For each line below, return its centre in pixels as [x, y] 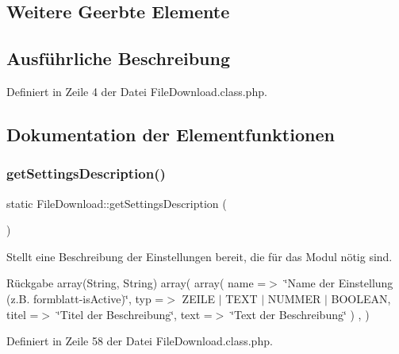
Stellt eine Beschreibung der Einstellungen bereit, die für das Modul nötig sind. [199, 256]
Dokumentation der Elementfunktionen [171, 134]
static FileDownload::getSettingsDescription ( [117, 203]
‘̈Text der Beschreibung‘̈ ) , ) [300, 314]
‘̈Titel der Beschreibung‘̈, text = [134, 314]
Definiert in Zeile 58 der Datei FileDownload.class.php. [140, 341]
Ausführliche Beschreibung [118, 58]
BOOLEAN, [361, 298]
